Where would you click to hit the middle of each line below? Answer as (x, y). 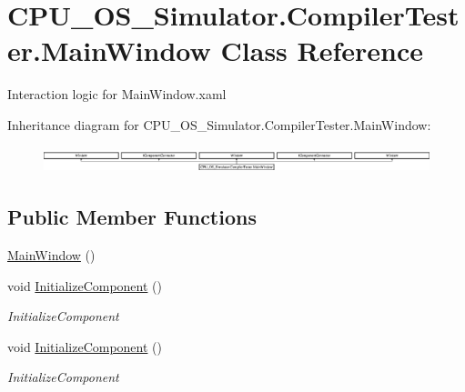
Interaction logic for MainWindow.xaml (117, 94)
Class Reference (322, 50)
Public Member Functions (132, 217)
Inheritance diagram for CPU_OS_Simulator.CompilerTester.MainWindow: (219, 124)
